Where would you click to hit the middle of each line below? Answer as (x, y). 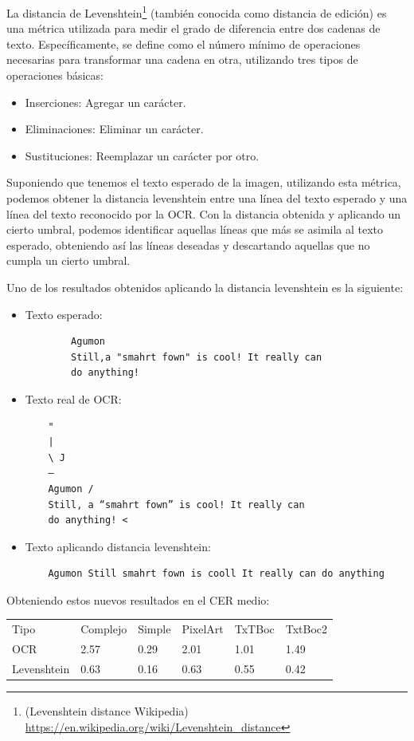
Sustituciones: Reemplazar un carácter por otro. (142, 155)
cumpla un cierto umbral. (68, 260)
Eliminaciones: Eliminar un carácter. (114, 129)
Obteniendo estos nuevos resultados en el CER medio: (138, 599)
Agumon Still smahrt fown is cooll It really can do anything (216, 574)
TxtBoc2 (307, 629)
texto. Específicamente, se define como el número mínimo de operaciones (184, 43)
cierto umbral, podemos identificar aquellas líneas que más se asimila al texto (195, 229)
